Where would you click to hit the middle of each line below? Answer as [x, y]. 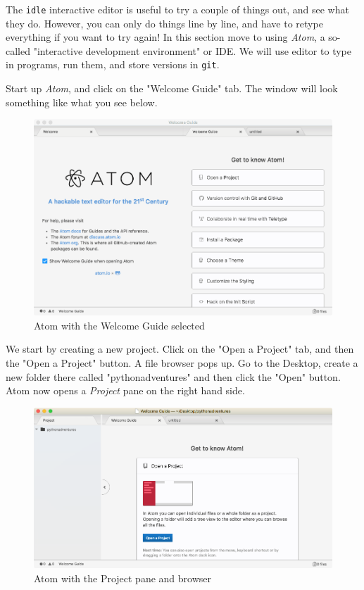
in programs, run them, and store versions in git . [113, 64]
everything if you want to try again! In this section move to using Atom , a [165, 37]
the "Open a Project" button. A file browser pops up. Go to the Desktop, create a [182, 362]
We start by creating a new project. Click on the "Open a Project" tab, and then [180, 349]
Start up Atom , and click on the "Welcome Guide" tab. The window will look [172, 88]
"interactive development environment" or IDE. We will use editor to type [192, 50]
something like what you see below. [82, 102]
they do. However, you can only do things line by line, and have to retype [164, 23]
